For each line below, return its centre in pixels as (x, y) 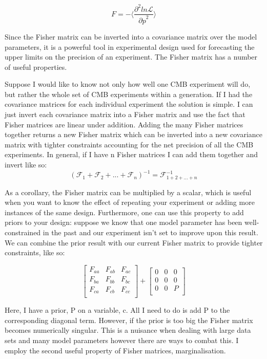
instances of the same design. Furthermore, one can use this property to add (124, 212)
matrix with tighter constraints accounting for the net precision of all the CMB (129, 144)
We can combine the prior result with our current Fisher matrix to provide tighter (134, 242)
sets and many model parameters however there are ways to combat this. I (122, 340)
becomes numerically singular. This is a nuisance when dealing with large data (128, 330)
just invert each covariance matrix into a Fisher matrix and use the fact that (125, 114)
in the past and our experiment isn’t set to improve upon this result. (150, 232)
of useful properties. (36, 67)
